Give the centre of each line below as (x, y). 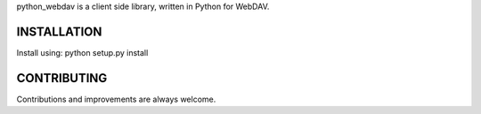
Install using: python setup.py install (82, 52)
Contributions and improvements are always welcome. (116, 99)
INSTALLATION (59, 31)
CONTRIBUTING (62, 78)
